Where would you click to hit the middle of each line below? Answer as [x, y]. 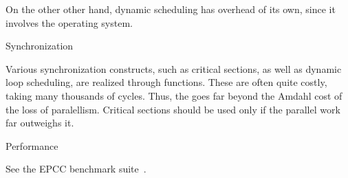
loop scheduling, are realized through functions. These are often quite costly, [166, 82]
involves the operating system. [69, 22]
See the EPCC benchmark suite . [76, 169]
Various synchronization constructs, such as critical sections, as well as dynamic [174, 68]
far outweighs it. [40, 123]
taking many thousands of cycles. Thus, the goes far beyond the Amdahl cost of [174, 95]
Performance [32, 145]
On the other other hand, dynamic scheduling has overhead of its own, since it [171, 9]
